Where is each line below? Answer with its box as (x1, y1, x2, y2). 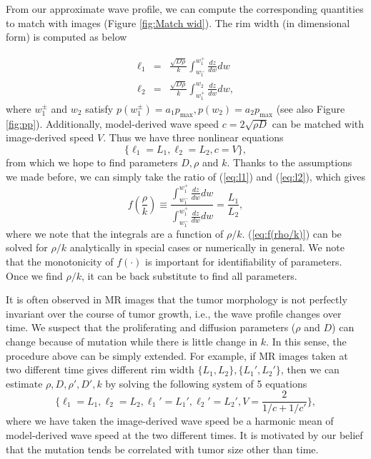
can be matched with (272, 116, 365, 131)
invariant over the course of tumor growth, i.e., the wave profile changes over (6, 306, 342, 321)
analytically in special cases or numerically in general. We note (69, 240, 345, 255)
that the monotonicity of (6, 253, 114, 268)
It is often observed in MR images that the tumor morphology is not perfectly (6, 292, 347, 307)
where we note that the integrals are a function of (6, 226, 224, 241)
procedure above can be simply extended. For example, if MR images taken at (6, 348, 348, 363)
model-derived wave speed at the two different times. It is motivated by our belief (6, 427, 363, 442)
